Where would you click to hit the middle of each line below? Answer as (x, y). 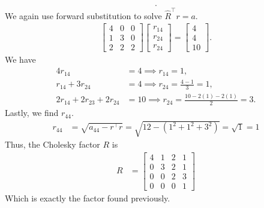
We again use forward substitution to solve (83, 15)
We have (20, 59)
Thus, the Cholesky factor (52, 144)
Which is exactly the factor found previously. (88, 198)
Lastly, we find (32, 113)
